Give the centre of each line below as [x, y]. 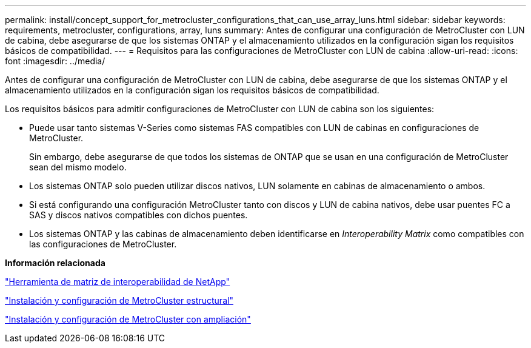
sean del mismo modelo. [78, 167]
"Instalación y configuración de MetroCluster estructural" [119, 300]
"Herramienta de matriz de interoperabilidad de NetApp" [118, 282]
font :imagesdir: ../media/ [55, 61]
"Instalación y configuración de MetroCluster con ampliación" [128, 319]
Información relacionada [55, 263]
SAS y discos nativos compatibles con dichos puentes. [139, 215]
